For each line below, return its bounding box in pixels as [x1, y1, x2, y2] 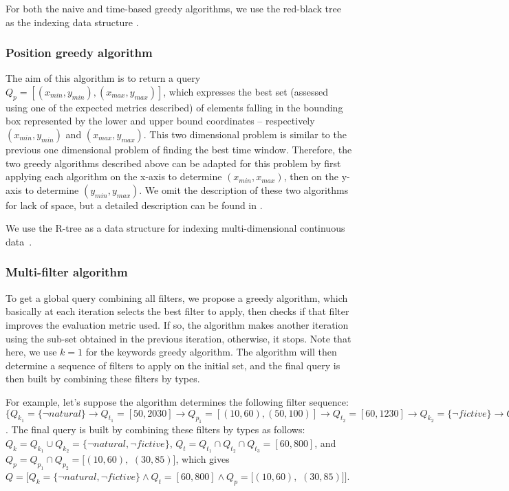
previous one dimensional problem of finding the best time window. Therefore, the [6, 142, 352, 156]
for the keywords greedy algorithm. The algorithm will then [85, 345, 337, 359]
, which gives [175, 452, 230, 466]
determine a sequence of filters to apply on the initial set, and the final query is [6, 358, 340, 372]
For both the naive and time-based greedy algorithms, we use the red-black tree [6, 1, 341, 15]
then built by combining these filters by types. [6, 371, 200, 386]
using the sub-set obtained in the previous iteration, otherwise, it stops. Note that [6, 331, 351, 345]
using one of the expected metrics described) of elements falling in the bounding [6, 100, 343, 114]
